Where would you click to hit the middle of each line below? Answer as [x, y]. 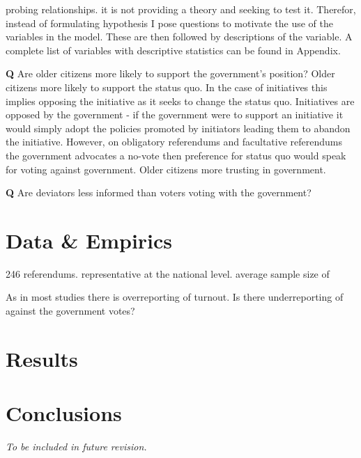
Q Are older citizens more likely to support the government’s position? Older [170, 73]
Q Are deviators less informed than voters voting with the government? [159, 192]
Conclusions [64, 413]
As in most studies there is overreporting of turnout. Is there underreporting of [175, 297]
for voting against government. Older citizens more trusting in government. [166, 169]
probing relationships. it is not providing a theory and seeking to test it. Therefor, [181, 9]
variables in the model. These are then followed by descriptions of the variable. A [179, 37]
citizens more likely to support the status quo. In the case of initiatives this [167, 87]
